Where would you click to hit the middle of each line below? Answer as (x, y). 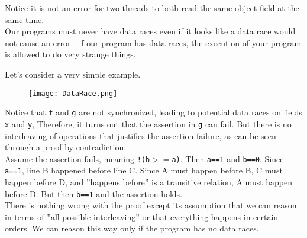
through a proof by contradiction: (66, 147)
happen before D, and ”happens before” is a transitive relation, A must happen (149, 182)
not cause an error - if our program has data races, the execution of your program (153, 42)
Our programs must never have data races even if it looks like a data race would (150, 31)
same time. (25, 19)
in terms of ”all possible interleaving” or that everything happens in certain (142, 216)
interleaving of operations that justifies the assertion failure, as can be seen (140, 135)
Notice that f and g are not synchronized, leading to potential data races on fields (153, 112)
